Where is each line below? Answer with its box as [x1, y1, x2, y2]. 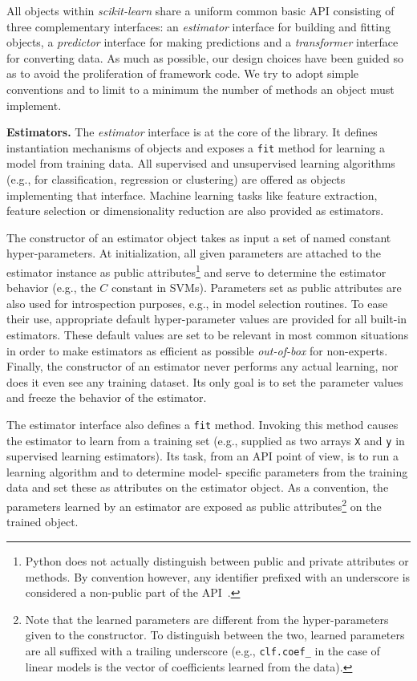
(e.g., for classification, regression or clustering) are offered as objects [6, 171, 346, 187]
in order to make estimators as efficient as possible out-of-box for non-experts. [6, 342, 388, 359]
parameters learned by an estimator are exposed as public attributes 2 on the [6, 496, 382, 514]
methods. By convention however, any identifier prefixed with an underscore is [25, 568, 411, 585]
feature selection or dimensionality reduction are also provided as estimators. [6, 202, 384, 219]
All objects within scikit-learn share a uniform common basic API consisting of [6, 2, 395, 18]
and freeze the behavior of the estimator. [6, 389, 207, 406]
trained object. [6, 513, 79, 530]
